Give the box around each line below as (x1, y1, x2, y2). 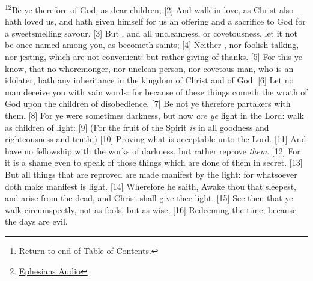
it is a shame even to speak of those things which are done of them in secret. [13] (5, 156, 303, 169)
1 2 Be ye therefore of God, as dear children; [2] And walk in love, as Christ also (5, 2, 294, 16)
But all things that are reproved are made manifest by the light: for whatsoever (5, 168, 297, 180)
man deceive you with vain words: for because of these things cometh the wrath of (5, 85, 308, 98)
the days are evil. (5, 215, 68, 228)
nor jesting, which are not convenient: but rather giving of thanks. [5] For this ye (5, 50, 302, 63)
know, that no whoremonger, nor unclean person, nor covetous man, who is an (5, 62, 294, 74)
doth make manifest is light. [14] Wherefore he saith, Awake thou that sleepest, (5, 180, 297, 192)
